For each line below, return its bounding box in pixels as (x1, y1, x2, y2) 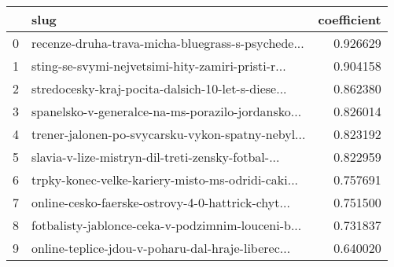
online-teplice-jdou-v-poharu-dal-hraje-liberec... (31, 239, 291, 257)
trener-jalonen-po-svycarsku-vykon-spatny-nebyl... (31, 125, 306, 143)
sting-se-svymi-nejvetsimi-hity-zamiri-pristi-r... (31, 57, 286, 75)
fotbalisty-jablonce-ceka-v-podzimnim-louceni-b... (31, 216, 302, 234)
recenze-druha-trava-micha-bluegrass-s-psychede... (31, 34, 304, 52)
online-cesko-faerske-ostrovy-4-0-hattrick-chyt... (31, 193, 290, 211)
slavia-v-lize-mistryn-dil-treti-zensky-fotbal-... (31, 148, 280, 166)
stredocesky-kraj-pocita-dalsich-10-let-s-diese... (31, 79, 287, 97)
